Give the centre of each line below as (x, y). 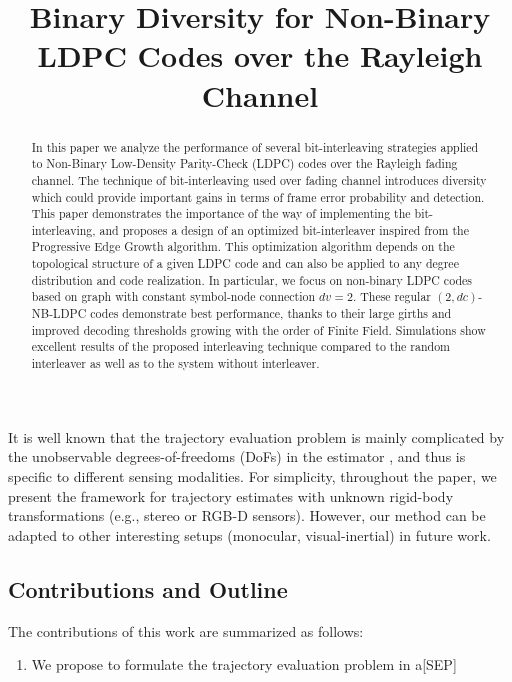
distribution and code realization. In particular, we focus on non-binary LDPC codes (252, 279)
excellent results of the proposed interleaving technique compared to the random (240, 346)
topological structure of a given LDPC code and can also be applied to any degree (245, 263)
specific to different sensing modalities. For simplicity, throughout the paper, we (252, 475)
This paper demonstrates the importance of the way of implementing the (221, 213)
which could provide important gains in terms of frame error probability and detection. (258, 196)
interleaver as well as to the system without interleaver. (175, 363)
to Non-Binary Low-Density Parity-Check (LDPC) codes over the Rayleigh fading (244, 163)
